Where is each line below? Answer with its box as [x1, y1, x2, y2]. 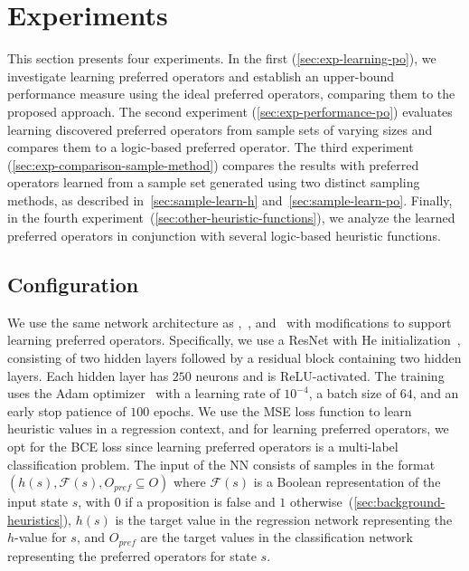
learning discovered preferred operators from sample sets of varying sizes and [7, 119, 433, 138]
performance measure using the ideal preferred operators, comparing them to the [7, 84, 455, 103]
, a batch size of [308, 384, 397, 403]
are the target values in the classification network [140, 528, 413, 547]
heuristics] [7, 509, 63, 528]
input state [7, 492, 68, 511]
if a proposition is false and [125, 492, 276, 511]
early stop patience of [7, 401, 127, 420]
